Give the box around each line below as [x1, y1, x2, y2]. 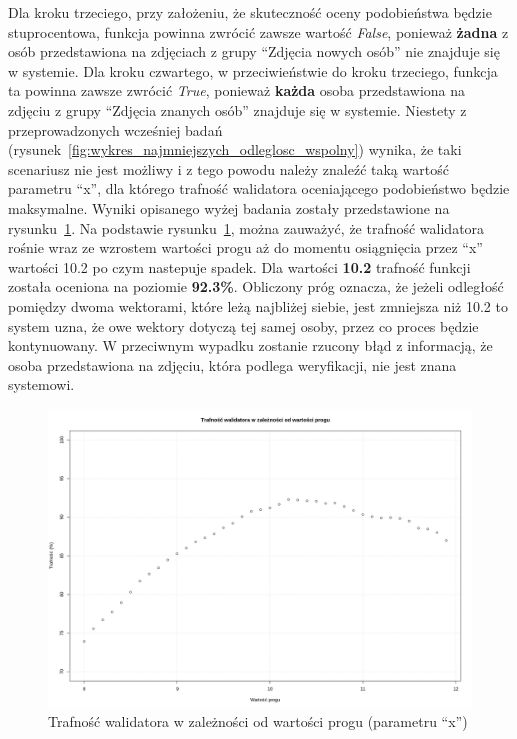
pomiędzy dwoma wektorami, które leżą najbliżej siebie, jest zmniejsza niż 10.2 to [8, 295, 508, 316]
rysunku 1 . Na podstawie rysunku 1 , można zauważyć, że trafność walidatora [8, 217, 485, 238]
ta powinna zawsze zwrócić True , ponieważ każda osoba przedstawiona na [8, 80, 466, 101]
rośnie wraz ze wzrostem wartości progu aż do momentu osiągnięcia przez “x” [8, 237, 483, 258]
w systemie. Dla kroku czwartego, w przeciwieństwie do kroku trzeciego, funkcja [8, 60, 498, 81]
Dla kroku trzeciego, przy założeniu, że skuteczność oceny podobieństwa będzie [8, 2, 492, 22]
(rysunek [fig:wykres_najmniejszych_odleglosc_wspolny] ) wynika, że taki [8, 139, 462, 160]
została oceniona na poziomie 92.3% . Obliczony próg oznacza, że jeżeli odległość [8, 276, 504, 297]
